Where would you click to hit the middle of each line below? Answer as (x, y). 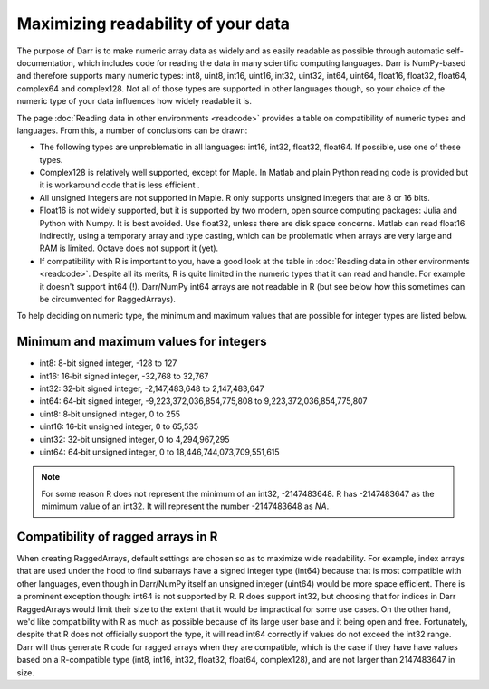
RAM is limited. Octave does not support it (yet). (129, 248)
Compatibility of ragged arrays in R (117, 536)
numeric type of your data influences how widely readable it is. (134, 101)
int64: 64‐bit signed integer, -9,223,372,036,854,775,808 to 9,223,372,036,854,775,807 (203, 401)
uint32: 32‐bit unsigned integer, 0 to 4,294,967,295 (134, 439)
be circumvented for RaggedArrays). (108, 299)
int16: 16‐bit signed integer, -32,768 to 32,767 (124, 376)
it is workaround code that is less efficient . (120, 185)
